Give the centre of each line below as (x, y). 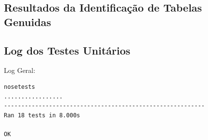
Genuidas (28, 21)
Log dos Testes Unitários (67, 50)
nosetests (20, 87)
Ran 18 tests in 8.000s (42, 115)
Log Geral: (20, 70)
